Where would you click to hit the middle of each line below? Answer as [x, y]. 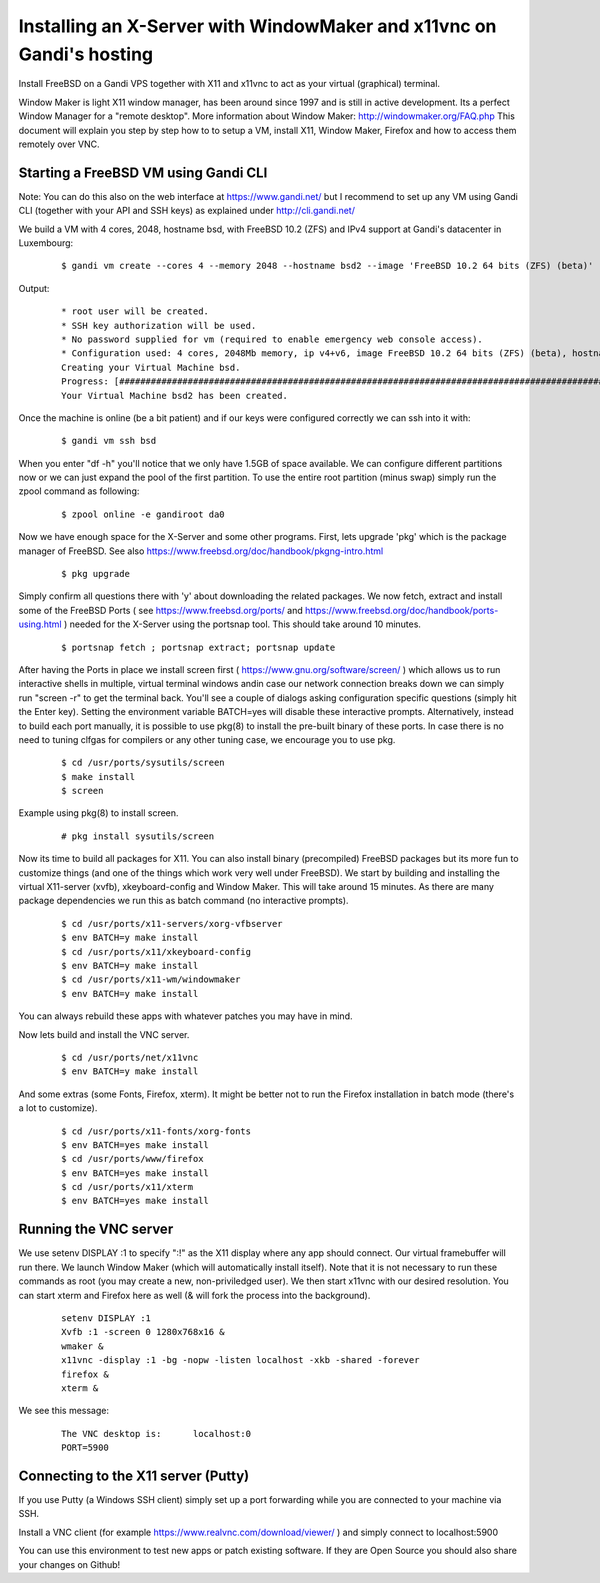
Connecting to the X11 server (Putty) [134, 1475]
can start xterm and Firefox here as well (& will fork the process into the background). [194, 1295]
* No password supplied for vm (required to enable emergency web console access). [272, 339]
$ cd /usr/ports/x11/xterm [127, 1187]
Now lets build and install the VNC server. [104, 1034]
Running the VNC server [96, 1229]
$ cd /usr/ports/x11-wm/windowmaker [151, 979]
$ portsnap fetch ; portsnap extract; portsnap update [198, 647]
